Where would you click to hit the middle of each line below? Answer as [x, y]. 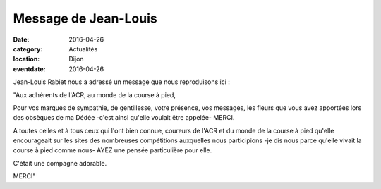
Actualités [83, 49]
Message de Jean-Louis [85, 18]
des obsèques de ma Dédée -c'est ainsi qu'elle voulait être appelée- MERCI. [124, 118]
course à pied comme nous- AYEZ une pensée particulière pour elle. [113, 150]
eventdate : [29, 69]
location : [26, 59]
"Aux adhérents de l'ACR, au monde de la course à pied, [95, 94]
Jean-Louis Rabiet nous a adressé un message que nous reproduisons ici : [122, 82]
